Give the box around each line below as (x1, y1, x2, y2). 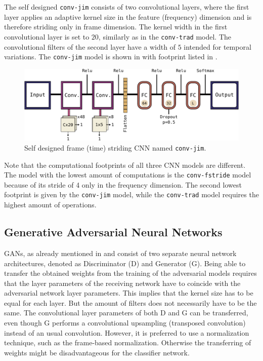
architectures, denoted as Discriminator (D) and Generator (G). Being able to (4, 258, 246, 268)
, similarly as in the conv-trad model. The (98, 31, 232, 42)
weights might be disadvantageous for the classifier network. (4, 347, 190, 357)
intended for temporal (184, 41, 251, 52)
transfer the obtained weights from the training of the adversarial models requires (4, 268, 257, 278)
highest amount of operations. (4, 199, 97, 210)
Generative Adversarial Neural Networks (4, 224, 223, 240)
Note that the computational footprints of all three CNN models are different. (4, 159, 246, 170)
